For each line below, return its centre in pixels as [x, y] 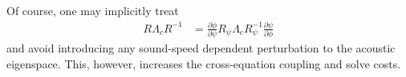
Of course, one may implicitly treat [93, 10]
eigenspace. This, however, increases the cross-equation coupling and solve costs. [204, 63]
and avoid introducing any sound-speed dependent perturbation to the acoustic [201, 48]
